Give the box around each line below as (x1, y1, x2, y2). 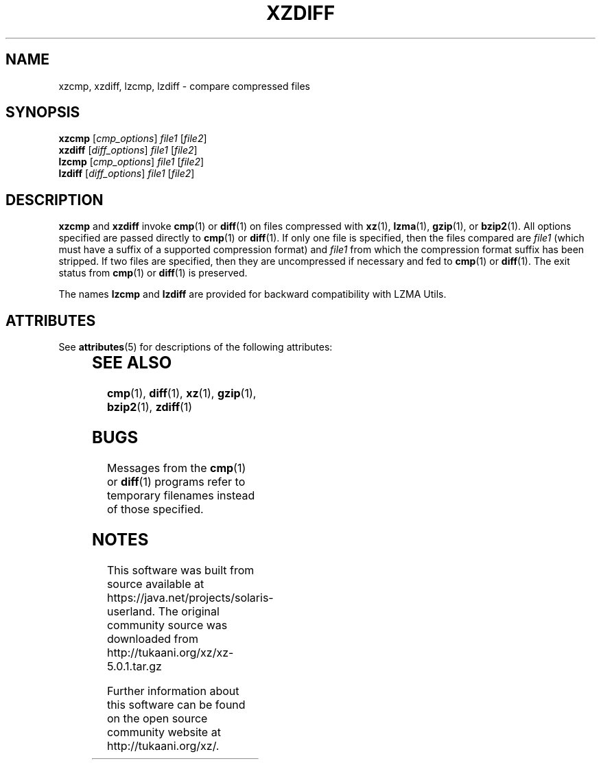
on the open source (106, 711, 208, 725)
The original (158, 604, 220, 618)
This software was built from (106, 563, 255, 577)
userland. (106, 604, 156, 618)
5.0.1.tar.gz (106, 659, 162, 673)
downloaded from (106, 631, 198, 646)
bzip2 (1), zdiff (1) (106, 400, 193, 414)
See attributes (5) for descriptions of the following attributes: (58, 341, 333, 353)
